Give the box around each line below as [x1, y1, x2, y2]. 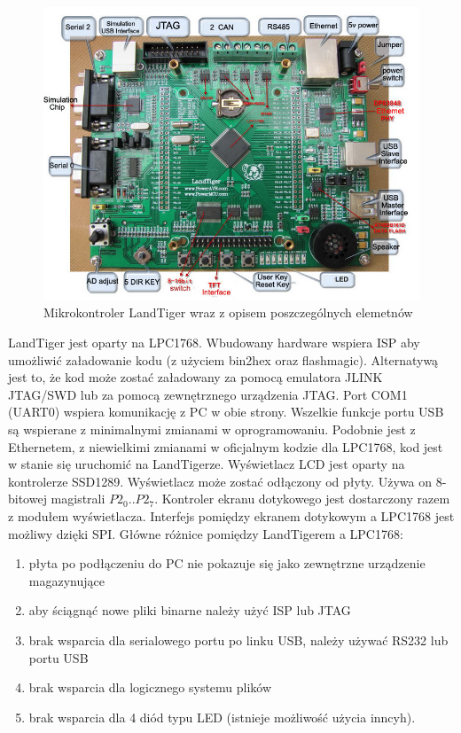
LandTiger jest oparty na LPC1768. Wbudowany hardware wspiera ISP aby [8, 333, 420, 351]
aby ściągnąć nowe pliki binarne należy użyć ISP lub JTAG [28, 601, 351, 620]
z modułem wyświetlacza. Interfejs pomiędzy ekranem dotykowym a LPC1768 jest [8, 506, 455, 525]
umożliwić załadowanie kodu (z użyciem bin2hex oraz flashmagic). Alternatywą [8, 350, 439, 369]
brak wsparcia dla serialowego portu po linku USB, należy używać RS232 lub [28, 630, 449, 649]
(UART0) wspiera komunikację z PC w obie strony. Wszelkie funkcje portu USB [8, 402, 444, 421]
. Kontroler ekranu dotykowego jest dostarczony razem [154, 489, 450, 508]
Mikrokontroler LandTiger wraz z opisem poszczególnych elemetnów [43, 303, 413, 322]
